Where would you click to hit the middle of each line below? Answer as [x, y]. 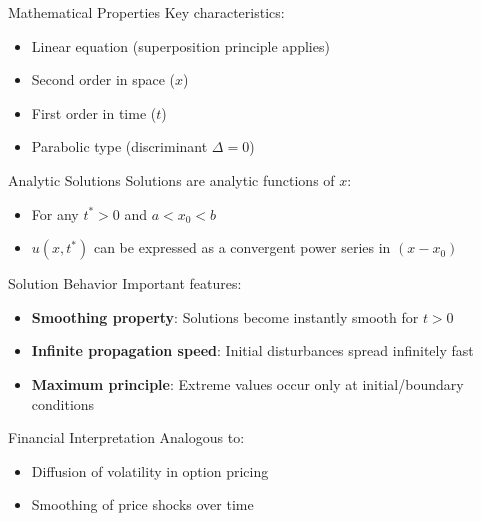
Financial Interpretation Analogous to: [126, 437]
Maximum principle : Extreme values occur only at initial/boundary [247, 383]
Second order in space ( [103, 79]
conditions [63, 403]
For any [55, 213]
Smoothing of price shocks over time [142, 504]
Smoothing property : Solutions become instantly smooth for [225, 316]
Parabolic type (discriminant [119, 146]
